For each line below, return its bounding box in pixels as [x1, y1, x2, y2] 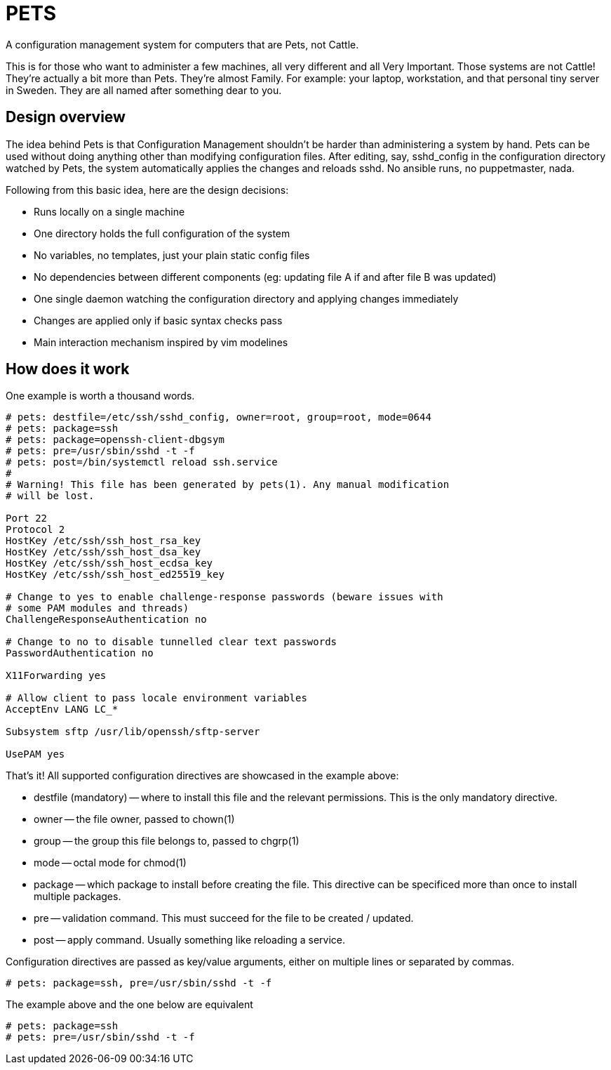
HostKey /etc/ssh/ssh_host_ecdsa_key [6, 557, 213, 569]
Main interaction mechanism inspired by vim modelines [34, 336, 288, 348]
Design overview [6, 108, 126, 126]
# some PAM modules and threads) [6, 602, 189, 614]
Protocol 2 [6, 524, 65, 536]
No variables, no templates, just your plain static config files [34, 249, 310, 261]
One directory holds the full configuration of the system [34, 227, 290, 239]
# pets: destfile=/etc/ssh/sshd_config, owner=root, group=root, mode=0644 [6, 411, 431, 423]
